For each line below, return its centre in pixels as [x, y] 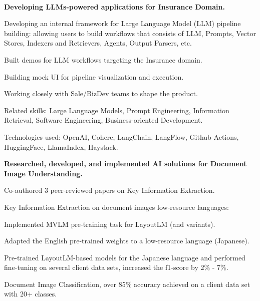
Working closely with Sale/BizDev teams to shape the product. [101, 93]
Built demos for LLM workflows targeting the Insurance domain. [103, 59]
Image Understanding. [43, 173]
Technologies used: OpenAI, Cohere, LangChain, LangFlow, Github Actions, [121, 136]
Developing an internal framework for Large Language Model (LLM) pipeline [122, 23]
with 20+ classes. [31, 294]
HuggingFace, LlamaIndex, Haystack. [61, 146]
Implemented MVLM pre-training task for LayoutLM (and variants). [110, 224]
